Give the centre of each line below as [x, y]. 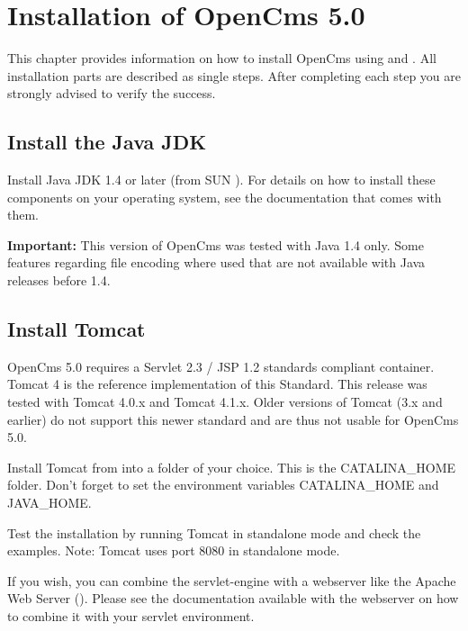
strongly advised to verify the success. [112, 93]
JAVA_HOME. [49, 503]
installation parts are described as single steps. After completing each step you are [234, 75]
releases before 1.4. [59, 280]
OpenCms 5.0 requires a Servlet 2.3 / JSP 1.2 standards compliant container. [221, 366]
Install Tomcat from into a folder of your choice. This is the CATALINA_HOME [232, 467]
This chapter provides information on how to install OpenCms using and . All [222, 58]
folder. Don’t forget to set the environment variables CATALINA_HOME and [223, 485]
